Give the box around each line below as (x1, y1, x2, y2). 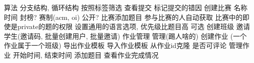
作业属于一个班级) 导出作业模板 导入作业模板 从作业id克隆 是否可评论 (4, 40, 227, 50)
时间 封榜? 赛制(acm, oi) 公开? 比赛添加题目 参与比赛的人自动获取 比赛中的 (4, 12, 243, 22)
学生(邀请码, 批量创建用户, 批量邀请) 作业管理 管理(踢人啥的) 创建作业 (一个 (4, 31, 247, 41)
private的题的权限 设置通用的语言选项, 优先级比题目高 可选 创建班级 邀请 (17, 21, 250, 31)
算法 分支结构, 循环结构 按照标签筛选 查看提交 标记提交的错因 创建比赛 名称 (4, 2, 248, 12)
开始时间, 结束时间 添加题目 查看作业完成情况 (13, 49, 159, 60)
